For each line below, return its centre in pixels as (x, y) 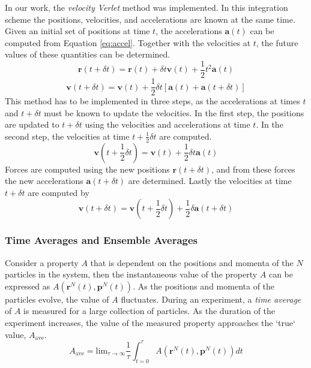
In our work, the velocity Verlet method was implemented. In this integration (146, 7)
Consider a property (42, 262)
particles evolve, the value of (57, 299)
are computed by (59, 192)
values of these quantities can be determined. (88, 54)
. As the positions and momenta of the (204, 286)
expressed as (28, 286)
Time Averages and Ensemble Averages (101, 240)
